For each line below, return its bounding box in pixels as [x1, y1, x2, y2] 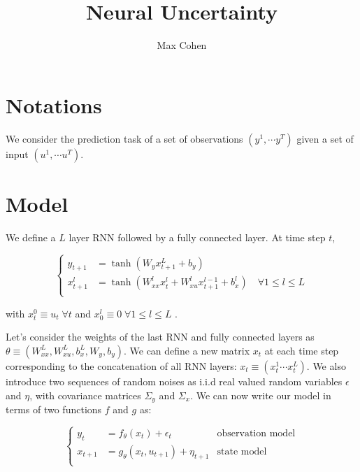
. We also [306, 358, 346, 373]
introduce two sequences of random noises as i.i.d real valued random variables [6, 373, 343, 388]
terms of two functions [6, 402, 102, 417]
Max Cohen [157, 38, 207, 52]
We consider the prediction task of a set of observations [6, 131, 243, 145]
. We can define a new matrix [123, 343, 250, 357]
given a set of [296, 131, 354, 145]
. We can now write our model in [190, 387, 331, 402]
